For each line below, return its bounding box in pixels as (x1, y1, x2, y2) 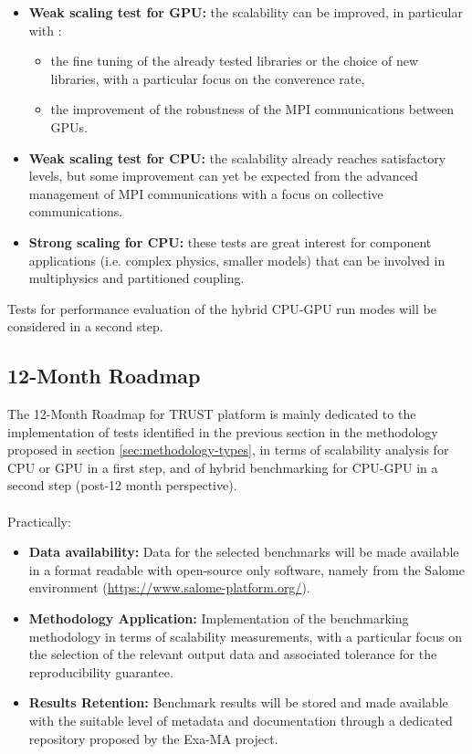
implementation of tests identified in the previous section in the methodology (7, 422, 438, 441)
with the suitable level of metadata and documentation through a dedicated (28, 711, 453, 730)
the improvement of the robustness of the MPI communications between (50, 99, 455, 119)
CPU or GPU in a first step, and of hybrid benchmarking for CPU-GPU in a (7, 457, 438, 476)
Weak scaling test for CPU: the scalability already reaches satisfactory (28, 148, 446, 167)
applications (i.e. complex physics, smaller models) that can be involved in (28, 250, 446, 269)
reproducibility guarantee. (28, 662, 173, 681)
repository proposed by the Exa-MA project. (28, 728, 278, 748)
